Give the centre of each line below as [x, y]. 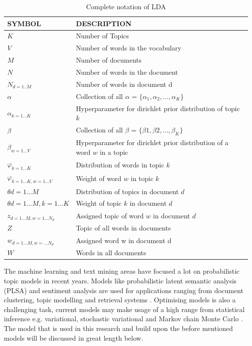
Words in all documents [111, 253]
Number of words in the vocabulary [129, 48]
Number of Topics [102, 36]
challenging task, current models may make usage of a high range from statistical [124, 309]
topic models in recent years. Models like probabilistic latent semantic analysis [120, 280]
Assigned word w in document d [124, 240]
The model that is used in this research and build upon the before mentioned [118, 328]
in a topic [114, 152]
